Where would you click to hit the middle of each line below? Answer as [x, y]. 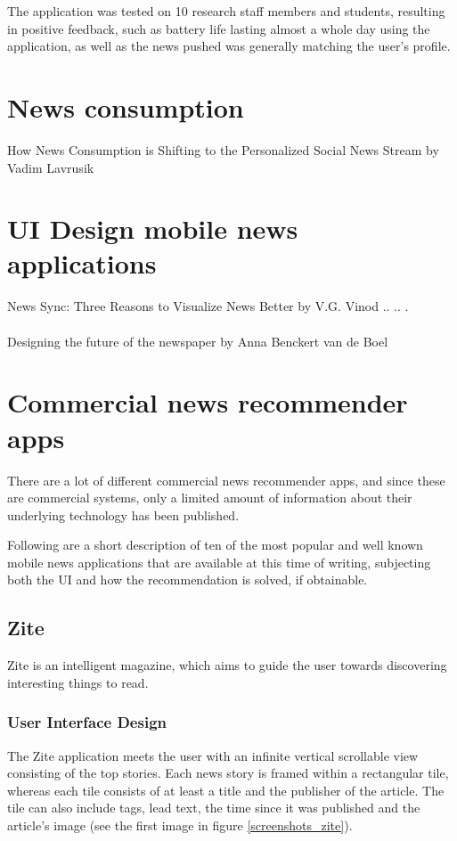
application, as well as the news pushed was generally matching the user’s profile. [229, 46]
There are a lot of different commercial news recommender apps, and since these [226, 480]
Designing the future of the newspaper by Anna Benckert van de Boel [198, 341]
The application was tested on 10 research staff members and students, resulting [226, 11]
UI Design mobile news [153, 229]
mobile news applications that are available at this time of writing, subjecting [219, 562]
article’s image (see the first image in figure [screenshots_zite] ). [180, 825]
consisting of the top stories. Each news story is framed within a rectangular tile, [228, 773]
